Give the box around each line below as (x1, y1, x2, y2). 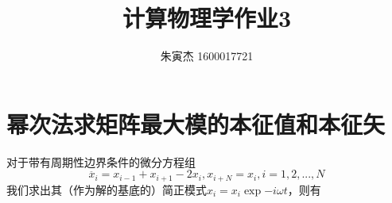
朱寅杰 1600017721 (160, 48, 254, 64)
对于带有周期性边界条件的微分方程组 (6, 153, 196, 170)
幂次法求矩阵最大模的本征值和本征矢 (6, 107, 386, 140)
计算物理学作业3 (122, 2, 292, 34)
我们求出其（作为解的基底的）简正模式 (6, 181, 207, 197)
